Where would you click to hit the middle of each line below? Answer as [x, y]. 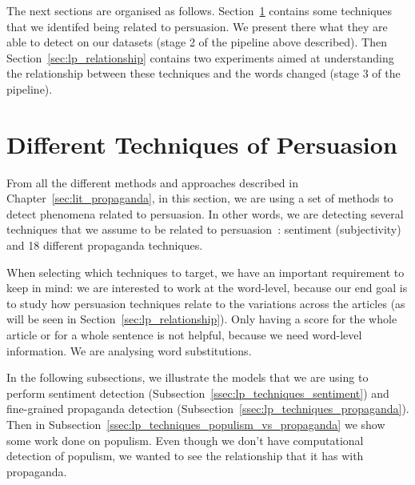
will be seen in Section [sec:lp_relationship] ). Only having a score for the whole [202, 319]
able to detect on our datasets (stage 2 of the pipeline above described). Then [197, 42]
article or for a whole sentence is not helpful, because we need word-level [184, 335]
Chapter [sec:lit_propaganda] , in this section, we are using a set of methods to [200, 198]
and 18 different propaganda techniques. [105, 245]
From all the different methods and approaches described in [152, 182]
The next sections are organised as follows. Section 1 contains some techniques [200, 10]
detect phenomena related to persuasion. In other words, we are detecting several [205, 213]
